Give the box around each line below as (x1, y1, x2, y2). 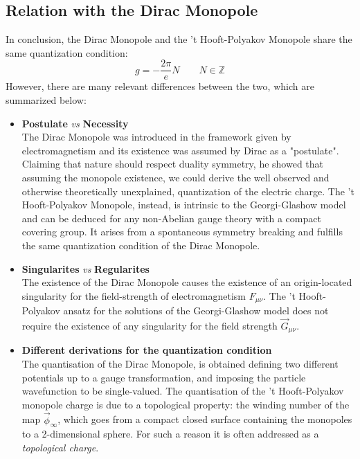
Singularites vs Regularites (21, 261, 150, 276)
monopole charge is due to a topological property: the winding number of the (21, 397, 350, 411)
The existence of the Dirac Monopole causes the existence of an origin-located (21, 275, 352, 289)
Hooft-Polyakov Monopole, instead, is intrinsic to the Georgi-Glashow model (21, 197, 346, 212)
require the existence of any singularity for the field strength (21, 318, 278, 333)
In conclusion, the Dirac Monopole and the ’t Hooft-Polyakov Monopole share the (6, 32, 352, 46)
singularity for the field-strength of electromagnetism (21, 288, 246, 303)
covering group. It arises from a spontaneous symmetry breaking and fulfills (21, 224, 343, 239)
